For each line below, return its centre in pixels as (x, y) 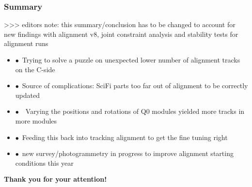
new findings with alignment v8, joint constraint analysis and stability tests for (121, 34)
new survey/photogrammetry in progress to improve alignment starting (128, 153)
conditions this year (44, 163)
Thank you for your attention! (55, 179)
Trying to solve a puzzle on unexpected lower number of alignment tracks (131, 60)
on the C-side (35, 69)
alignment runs (26, 43)
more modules (36, 120)
